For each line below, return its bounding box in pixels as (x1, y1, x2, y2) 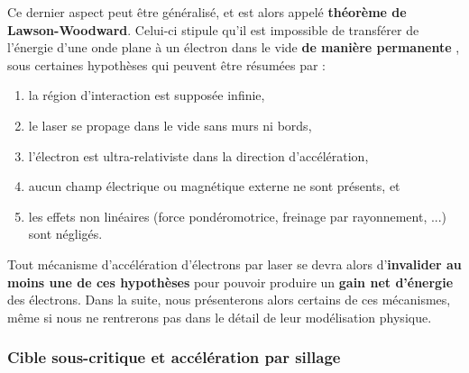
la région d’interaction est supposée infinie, (28, 86, 265, 105)
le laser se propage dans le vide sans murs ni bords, (28, 115, 312, 134)
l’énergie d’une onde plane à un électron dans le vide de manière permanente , (7, 38, 460, 57)
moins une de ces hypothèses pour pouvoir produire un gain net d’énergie (7, 272, 454, 291)
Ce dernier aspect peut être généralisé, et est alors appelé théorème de (7, 3, 407, 21)
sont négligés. (28, 224, 103, 243)
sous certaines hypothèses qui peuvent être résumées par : (7, 55, 326, 74)
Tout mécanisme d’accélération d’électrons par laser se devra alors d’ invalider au (7, 254, 462, 273)
